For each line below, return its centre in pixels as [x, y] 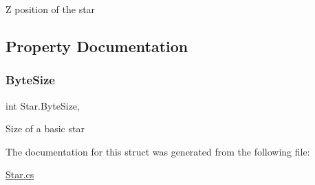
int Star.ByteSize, [43, 105]
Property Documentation [97, 46]
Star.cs [20, 174]
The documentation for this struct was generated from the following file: [158, 151]
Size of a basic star [45, 128]
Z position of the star [51, 9]
